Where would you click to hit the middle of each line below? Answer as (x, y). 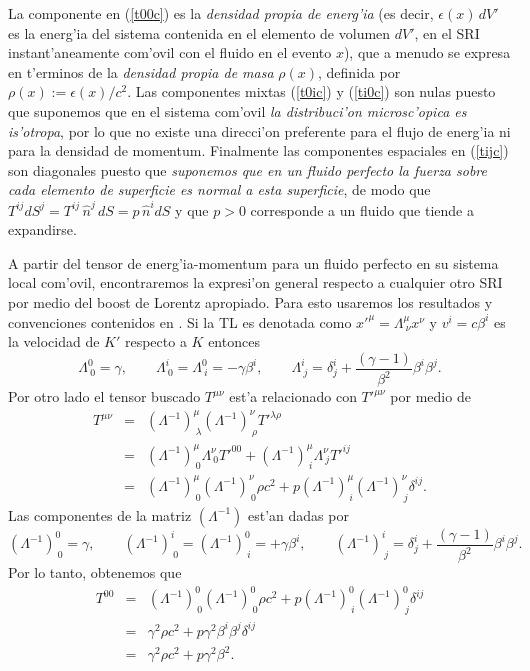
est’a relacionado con (293, 396)
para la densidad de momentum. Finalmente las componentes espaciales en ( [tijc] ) (258, 150)
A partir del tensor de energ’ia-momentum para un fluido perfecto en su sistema (253, 262)
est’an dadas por (298, 514)
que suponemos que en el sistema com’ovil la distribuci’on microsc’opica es (237, 110)
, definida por (359, 71)
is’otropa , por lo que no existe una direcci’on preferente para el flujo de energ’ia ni (259, 130)
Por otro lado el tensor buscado (104, 396)
